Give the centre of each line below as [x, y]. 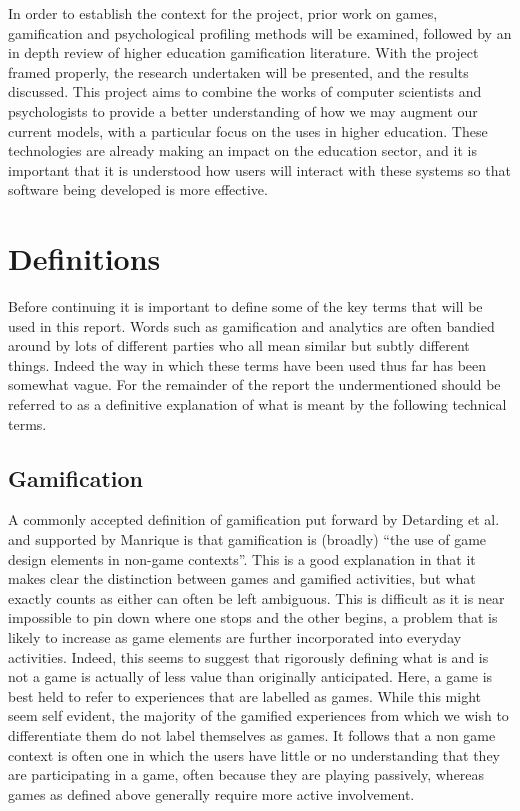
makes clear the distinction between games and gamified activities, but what [242, 578]
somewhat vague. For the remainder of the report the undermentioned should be [254, 384]
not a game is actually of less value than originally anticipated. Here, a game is [250, 676]
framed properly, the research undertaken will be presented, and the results [238, 71]
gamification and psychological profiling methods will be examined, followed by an [260, 32]
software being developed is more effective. [138, 189]
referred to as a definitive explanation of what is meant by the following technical [257, 404]
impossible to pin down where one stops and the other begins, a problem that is [253, 617]
